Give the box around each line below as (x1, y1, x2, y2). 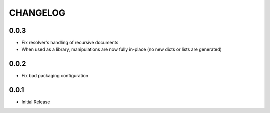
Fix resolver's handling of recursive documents (21, 40, 119, 46)
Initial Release (21, 99, 50, 105)
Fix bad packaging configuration (21, 73, 89, 79)
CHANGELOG (9, 7, 66, 18)
